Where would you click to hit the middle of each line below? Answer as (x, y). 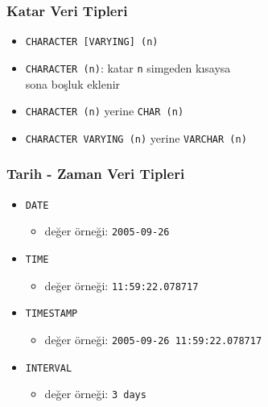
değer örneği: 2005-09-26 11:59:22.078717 (153, 339)
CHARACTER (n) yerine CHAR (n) (105, 111)
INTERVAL (49, 368)
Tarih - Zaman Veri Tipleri (96, 174)
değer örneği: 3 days (95, 394)
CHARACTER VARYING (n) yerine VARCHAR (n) (136, 137)
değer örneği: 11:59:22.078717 (122, 285)
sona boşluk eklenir (73, 83)
